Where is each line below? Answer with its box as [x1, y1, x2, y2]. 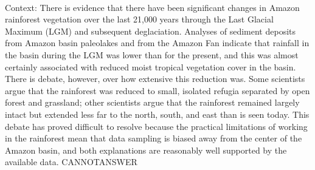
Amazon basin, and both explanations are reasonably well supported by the [5, 143, 287, 156]
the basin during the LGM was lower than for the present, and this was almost [5, 48, 299, 61]
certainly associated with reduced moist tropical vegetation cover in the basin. [5, 60, 296, 73]
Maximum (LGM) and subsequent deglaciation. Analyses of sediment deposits [5, 24, 296, 37]
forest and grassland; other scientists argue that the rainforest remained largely [5, 96, 300, 109]
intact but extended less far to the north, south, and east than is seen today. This [5, 107, 310, 120]
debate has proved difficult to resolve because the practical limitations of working [5, 120, 308, 132]
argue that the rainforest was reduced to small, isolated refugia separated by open [5, 84, 310, 97]
